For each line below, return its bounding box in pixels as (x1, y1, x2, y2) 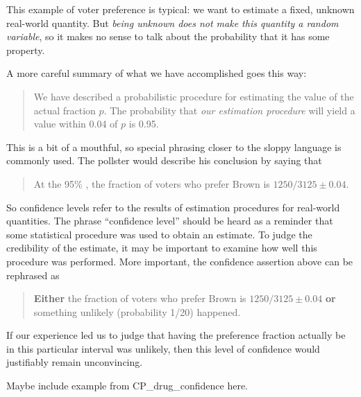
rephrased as (6, 267, 60, 282)
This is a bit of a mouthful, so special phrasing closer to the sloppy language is (6, 139, 342, 154)
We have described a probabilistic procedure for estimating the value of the (33, 89, 354, 103)
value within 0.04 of (33, 116, 118, 131)
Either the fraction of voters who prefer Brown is (33, 291, 246, 306)
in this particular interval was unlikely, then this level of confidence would (6, 341, 320, 355)
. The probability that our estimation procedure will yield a (103, 103, 355, 117)
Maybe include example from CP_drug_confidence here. (6, 378, 248, 393)
